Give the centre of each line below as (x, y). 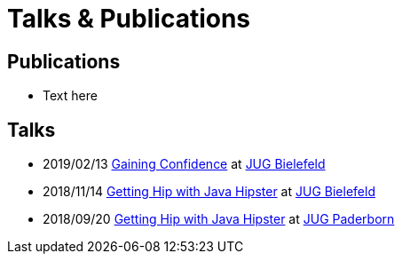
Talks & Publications (129, 19)
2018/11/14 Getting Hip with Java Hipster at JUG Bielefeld (209, 192)
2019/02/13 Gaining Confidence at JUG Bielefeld (184, 164)
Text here (70, 96)
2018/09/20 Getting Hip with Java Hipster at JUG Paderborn (219, 219)
